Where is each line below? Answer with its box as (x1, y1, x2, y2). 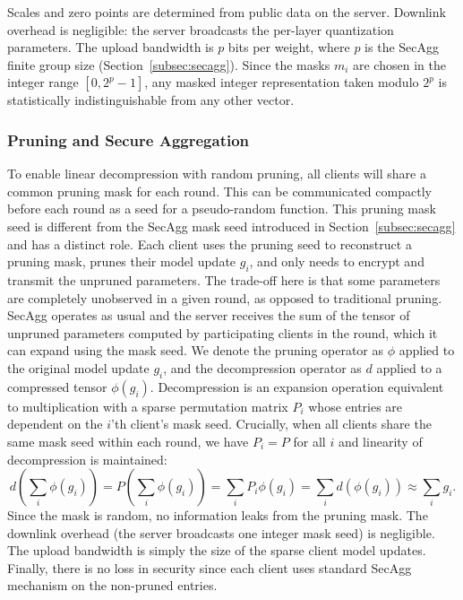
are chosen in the (353, 55, 446, 74)
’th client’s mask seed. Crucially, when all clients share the (111, 414, 432, 433)
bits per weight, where (227, 38, 350, 57)
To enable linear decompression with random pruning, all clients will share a (7, 164, 426, 183)
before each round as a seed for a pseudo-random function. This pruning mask (7, 199, 436, 218)
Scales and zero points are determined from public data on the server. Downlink (7, 3, 446, 21)
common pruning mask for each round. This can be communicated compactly (7, 181, 432, 200)
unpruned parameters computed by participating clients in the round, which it (7, 323, 438, 342)
